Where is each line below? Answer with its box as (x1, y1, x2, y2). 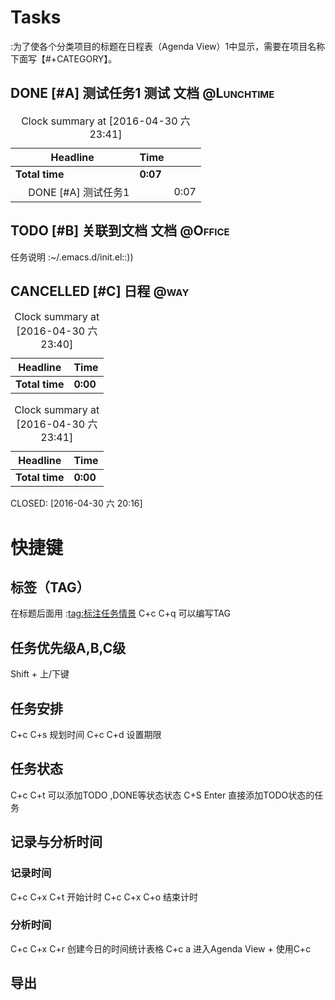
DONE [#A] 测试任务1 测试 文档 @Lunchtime (10, 85, 275, 102)
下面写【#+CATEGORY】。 (10, 52, 118, 65)
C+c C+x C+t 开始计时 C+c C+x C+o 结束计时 (10, 891, 199, 903)
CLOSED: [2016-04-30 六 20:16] (10, 497, 143, 510)
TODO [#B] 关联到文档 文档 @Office (10, 222, 230, 240)
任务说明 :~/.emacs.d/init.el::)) (10, 251, 134, 263)
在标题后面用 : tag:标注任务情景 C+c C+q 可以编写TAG (10, 607, 231, 620)
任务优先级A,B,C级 (10, 639, 127, 656)
